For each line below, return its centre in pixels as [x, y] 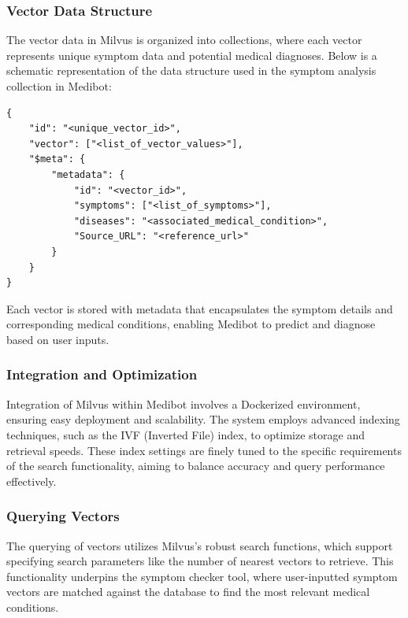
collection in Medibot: [59, 86]
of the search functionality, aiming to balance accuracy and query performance [196, 466]
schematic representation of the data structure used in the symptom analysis [191, 70]
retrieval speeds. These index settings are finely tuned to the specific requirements [204, 450]
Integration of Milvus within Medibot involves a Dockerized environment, [184, 403]
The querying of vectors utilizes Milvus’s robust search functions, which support [200, 545]
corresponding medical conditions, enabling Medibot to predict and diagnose [191, 324]
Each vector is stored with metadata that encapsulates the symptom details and [200, 308]
